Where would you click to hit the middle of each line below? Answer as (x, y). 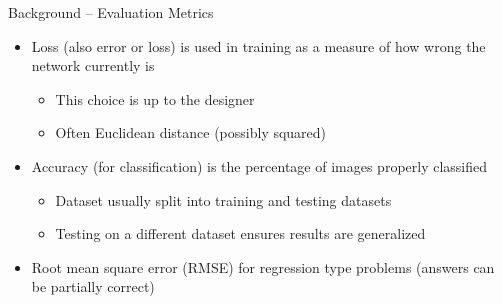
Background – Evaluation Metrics (111, 12)
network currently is (93, 65)
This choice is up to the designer (155, 98)
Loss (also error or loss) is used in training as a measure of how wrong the (258, 45)
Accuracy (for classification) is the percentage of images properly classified (259, 165)
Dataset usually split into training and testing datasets (223, 199)
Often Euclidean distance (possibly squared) (191, 132)
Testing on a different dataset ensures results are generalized (240, 233)
